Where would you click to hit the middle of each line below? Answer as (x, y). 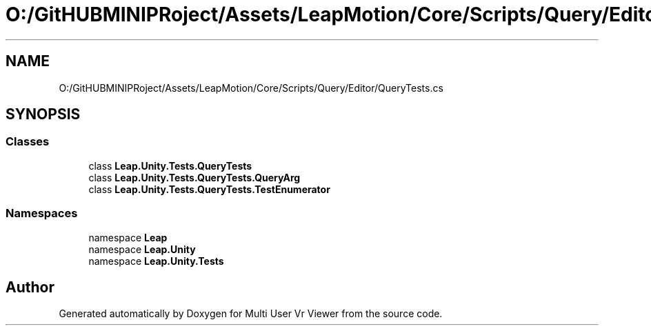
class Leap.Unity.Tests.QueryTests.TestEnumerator (209, 189)
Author (30, 287)
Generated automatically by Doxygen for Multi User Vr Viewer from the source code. (251, 314)
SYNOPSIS (43, 114)
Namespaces (42, 213)
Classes (28, 142)
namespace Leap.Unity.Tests (156, 261)
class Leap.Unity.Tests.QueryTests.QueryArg (194, 177)
